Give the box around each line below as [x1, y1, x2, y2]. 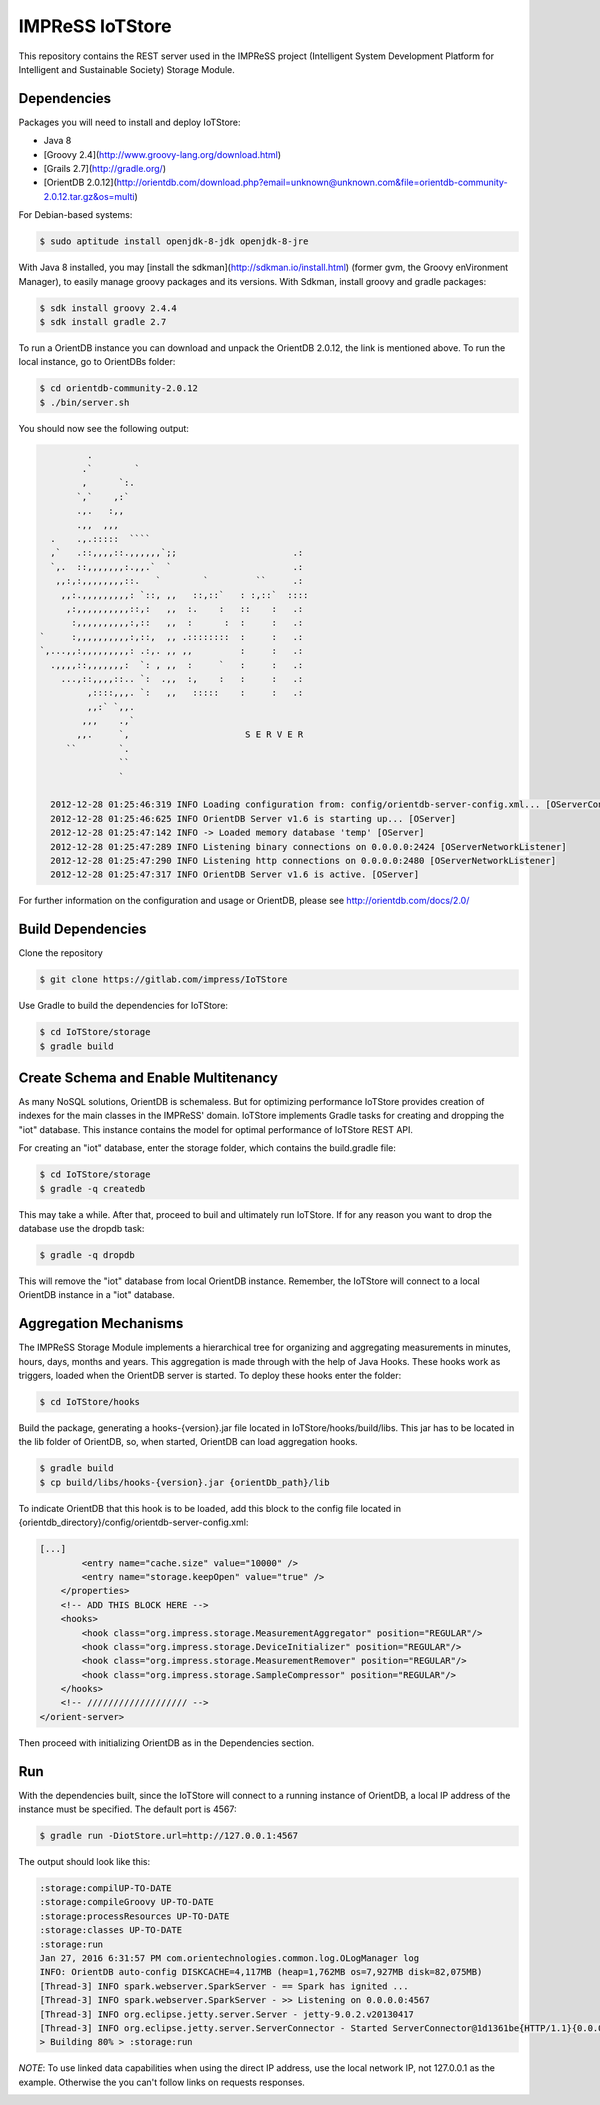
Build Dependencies [18, 921, 147, 938]
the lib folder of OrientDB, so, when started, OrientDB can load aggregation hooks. [18, 1436, 359, 1448]
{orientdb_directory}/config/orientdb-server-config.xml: [18, 1516, 249, 1529]
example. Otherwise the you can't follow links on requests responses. [18, 2076, 305, 2088]
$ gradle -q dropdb [39, 1250, 135, 1260]
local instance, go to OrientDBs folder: [18, 356, 176, 368]
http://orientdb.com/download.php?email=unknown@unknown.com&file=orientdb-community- [116, 176, 509, 189]
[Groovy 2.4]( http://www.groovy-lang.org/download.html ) [43, 148, 282, 160]
